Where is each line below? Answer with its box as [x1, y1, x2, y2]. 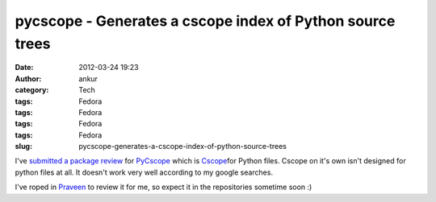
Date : [15, 63, 34, 72]
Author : [15, 73, 42, 84]
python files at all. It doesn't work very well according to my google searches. [15, 167, 274, 177]
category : [15, 85, 49, 95]
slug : [15, 142, 32, 151]
